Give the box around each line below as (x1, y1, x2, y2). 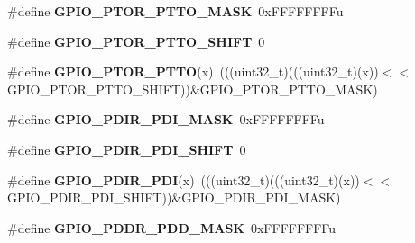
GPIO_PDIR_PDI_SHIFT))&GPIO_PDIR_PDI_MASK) (7, 188, 341, 207)
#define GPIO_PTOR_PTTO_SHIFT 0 (7, 31, 265, 50)
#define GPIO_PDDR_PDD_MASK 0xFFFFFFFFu (7, 218, 337, 237)
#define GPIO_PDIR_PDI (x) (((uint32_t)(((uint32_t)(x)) (7, 170, 360, 189)
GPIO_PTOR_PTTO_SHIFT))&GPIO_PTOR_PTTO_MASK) (7, 79, 378, 98)
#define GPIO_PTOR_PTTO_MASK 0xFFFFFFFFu (7, 2, 344, 20)
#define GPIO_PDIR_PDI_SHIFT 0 (7, 139, 246, 158)
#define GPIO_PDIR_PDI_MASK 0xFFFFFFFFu (7, 110, 325, 129)
